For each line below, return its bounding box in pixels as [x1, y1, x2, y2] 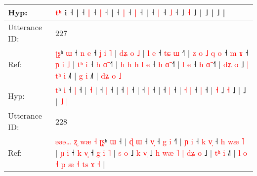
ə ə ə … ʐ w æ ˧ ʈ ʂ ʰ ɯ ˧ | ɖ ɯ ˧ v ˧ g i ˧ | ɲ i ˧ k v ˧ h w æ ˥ [55, 135, 245, 147]
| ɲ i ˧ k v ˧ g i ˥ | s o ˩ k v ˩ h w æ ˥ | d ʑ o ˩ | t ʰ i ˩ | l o [55, 147, 248, 158]
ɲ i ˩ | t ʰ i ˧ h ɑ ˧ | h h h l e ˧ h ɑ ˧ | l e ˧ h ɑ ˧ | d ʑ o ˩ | [55, 58, 249, 70]
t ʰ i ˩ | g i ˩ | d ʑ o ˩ [55, 70, 122, 81]
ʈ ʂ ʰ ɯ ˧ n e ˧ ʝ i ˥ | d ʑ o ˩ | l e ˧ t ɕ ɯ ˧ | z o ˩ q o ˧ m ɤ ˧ [55, 47, 249, 58]
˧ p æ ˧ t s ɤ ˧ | [55, 158, 105, 170]
